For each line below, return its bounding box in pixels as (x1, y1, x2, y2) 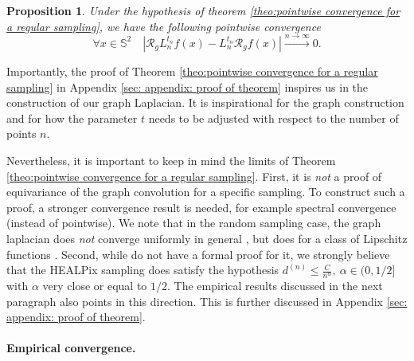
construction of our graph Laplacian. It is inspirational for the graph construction (6, 94, 404, 111)
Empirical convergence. (6, 339, 136, 356)
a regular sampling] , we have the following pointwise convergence (6, 18, 321, 34)
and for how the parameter (6, 109, 138, 126)
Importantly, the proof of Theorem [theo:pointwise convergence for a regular (6, 62, 378, 79)
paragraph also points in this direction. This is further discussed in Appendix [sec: (6, 292, 408, 309)
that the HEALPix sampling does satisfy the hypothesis (6, 261, 279, 278)
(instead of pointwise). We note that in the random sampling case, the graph (6, 214, 381, 231)
